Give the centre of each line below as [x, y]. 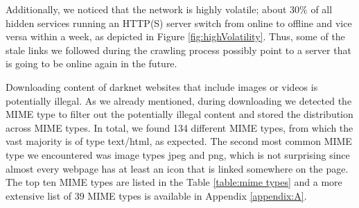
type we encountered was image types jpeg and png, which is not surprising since [178, 154]
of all [322, 9]
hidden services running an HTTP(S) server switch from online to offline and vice [179, 23]
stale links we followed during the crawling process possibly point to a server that [178, 50]
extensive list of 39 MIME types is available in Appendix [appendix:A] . [156, 195]
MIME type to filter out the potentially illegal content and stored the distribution [179, 114]
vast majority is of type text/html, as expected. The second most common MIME [179, 141]
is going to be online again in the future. [91, 63]
